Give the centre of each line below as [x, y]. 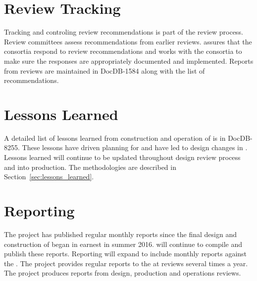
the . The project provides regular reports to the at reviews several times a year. [126, 263]
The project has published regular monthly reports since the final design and [121, 234]
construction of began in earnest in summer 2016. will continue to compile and [123, 244]
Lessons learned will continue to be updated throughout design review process [122, 157]
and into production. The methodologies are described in [90, 167]
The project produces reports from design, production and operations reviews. [123, 273]
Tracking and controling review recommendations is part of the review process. [124, 32]
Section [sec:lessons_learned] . [49, 177]
